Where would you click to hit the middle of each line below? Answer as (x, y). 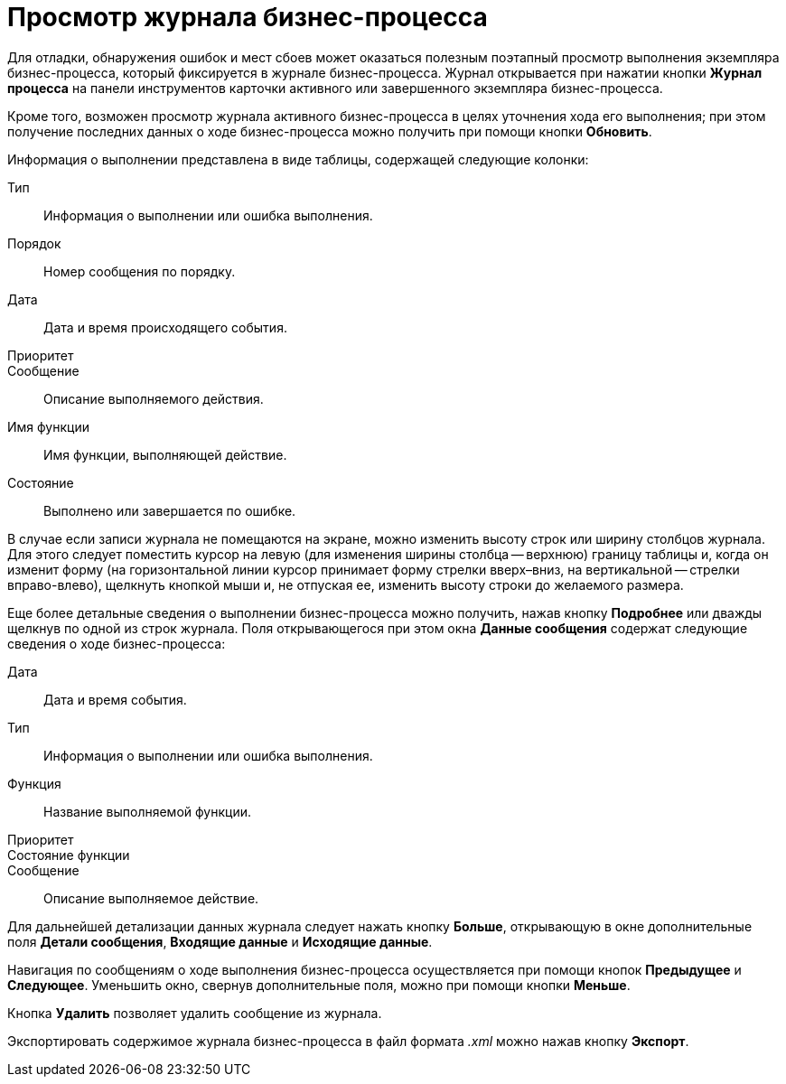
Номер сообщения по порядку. (140, 271)
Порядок (34, 243)
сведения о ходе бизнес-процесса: (117, 643)
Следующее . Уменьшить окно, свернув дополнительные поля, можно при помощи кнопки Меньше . (319, 985)
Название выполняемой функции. (148, 811)
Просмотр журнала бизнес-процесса (248, 17)
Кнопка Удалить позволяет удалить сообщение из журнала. (195, 1013)
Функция (34, 783)
